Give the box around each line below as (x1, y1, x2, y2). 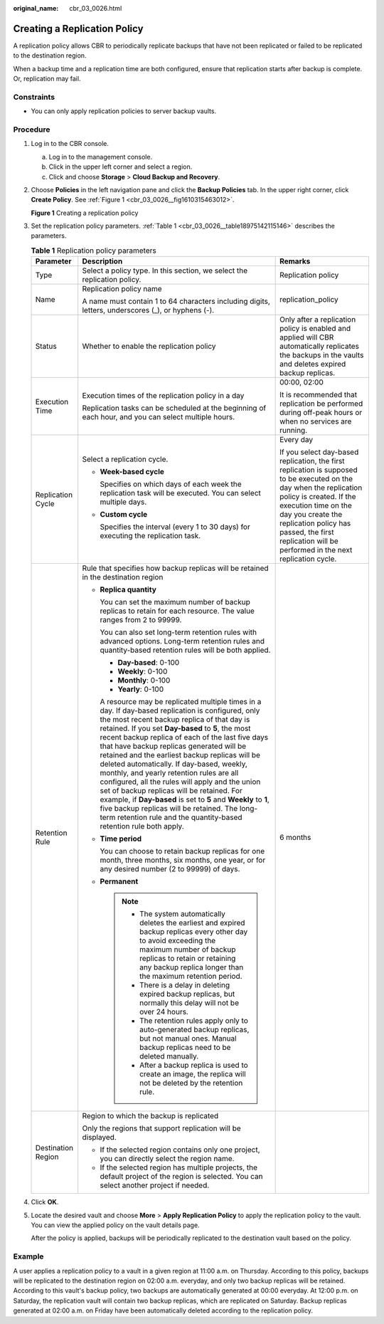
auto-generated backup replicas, (139, 1025, 250, 1035)
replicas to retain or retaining (139, 954, 236, 964)
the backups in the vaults (279, 350, 364, 360)
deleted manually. (139, 1051, 199, 1061)
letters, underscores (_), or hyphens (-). (82, 305, 215, 315)
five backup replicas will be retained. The (100, 804, 238, 814)
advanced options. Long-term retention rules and (100, 636, 265, 646)
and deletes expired (279, 359, 346, 369)
